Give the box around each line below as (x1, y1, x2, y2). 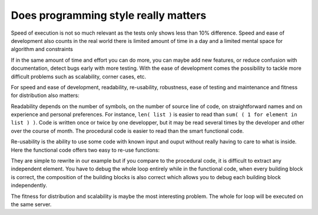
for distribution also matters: (11, 92, 79, 99)
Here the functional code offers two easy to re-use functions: (11, 146, 160, 153)
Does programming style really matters (11, 9, 207, 22)
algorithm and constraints (11, 46, 73, 53)
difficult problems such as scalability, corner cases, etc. (11, 73, 147, 80)
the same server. (11, 200, 52, 208)
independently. (11, 182, 47, 189)
